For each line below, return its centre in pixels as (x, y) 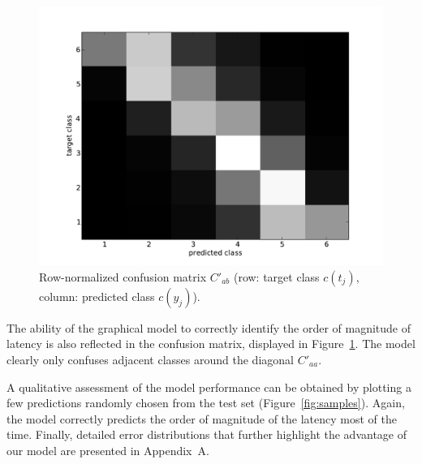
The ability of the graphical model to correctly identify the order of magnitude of (209, 327)
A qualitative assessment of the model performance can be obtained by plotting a (209, 387)
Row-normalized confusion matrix (123, 276)
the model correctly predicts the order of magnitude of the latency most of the (202, 418)
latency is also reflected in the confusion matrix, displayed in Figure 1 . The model (211, 344)
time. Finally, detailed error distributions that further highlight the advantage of (207, 434)
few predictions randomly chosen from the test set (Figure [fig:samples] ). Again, (206, 403)
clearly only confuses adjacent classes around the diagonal (150, 360)
